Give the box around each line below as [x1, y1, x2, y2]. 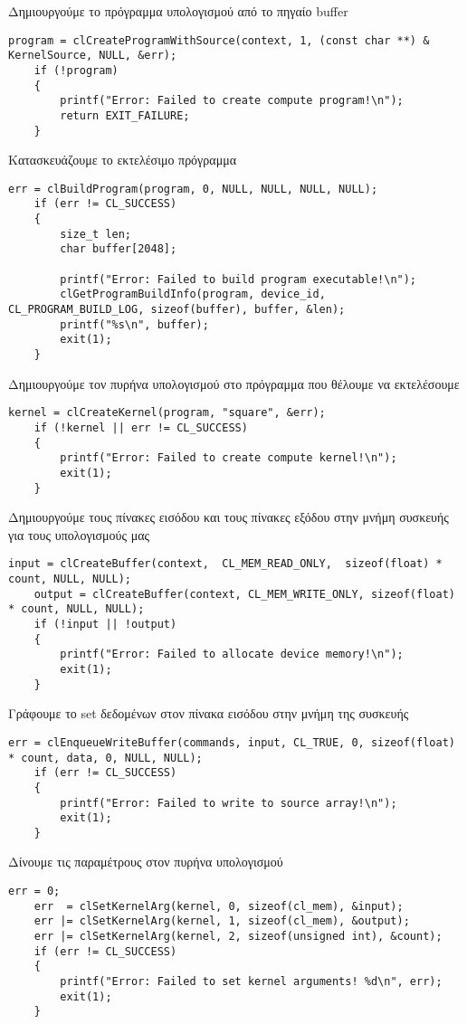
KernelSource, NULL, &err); [8, 49, 177, 62]
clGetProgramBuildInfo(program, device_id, [60, 288, 326, 301]
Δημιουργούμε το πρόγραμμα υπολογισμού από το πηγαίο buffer [8, 2, 348, 20]
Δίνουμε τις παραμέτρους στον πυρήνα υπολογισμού [8, 852, 283, 871]
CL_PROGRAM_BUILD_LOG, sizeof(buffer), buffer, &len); [8, 303, 346, 317]
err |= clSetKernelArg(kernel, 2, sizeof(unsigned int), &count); [33, 930, 443, 943]
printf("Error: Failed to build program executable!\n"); [60, 272, 417, 286]
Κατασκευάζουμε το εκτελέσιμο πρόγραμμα [8, 150, 236, 169]
